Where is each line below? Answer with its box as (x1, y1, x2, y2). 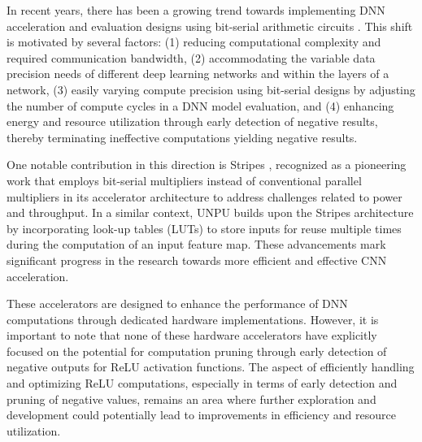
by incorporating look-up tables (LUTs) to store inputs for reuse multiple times (7, 219, 402, 236)
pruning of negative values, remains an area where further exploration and (7, 390, 376, 407)
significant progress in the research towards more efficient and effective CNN (7, 251, 387, 268)
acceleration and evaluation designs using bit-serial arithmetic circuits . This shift (7, 17, 413, 34)
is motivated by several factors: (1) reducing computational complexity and (7, 33, 381, 50)
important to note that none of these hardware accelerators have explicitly (7, 327, 377, 344)
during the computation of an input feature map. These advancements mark (7, 236, 386, 253)
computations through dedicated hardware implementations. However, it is (7, 310, 379, 327)
